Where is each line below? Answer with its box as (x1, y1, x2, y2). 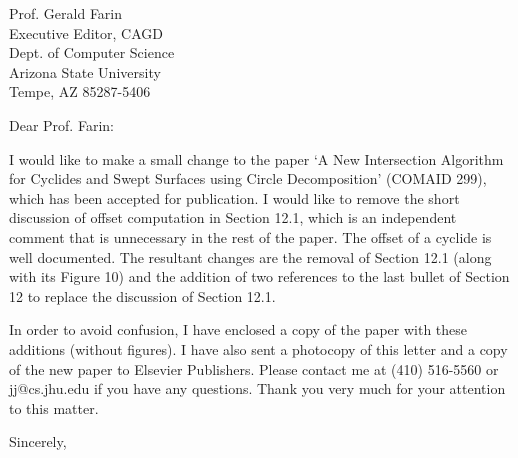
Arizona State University (9, 61, 161, 82)
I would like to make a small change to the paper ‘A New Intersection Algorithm (9, 148, 504, 169)
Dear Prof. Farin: (9, 114, 114, 135)
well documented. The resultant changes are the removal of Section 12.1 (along (9, 246, 492, 267)
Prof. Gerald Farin (9, 3, 123, 23)
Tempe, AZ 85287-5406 (9, 81, 151, 102)
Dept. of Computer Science (9, 42, 175, 63)
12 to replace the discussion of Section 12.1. (9, 285, 276, 306)
